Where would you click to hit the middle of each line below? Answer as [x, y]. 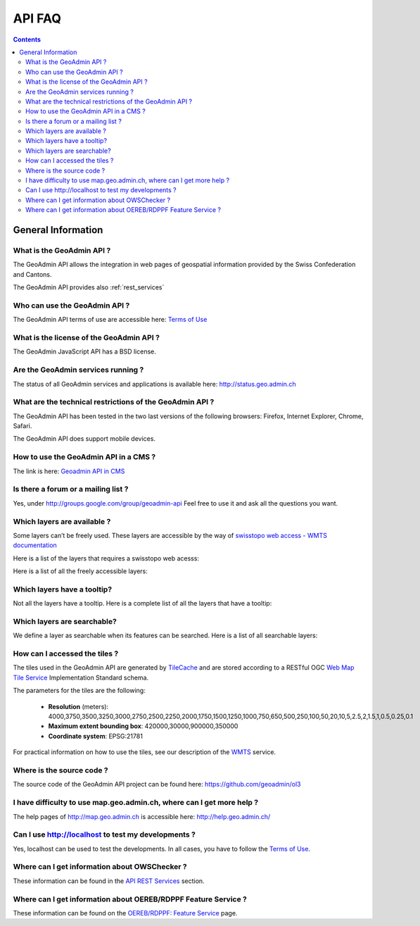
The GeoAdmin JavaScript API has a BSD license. [84, 351]
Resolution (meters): [78, 706]
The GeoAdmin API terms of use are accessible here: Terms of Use [110, 320]
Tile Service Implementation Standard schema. [81, 677]
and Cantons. [32, 274]
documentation [35, 545]
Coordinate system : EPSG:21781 [96, 736]
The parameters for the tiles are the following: [79, 691]
